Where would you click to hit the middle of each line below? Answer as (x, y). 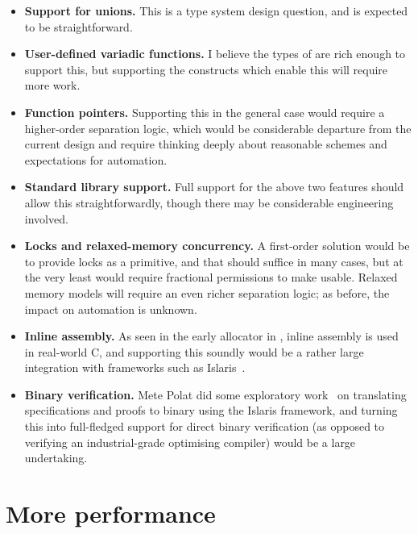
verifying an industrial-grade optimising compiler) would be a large (190, 442)
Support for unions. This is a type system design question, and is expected (216, 10)
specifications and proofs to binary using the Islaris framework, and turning (211, 410)
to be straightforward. (79, 26)
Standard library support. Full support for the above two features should (214, 187)
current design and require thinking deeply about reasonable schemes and (206, 144)
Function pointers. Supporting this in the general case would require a (205, 112)
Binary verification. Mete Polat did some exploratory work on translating (215, 394)
